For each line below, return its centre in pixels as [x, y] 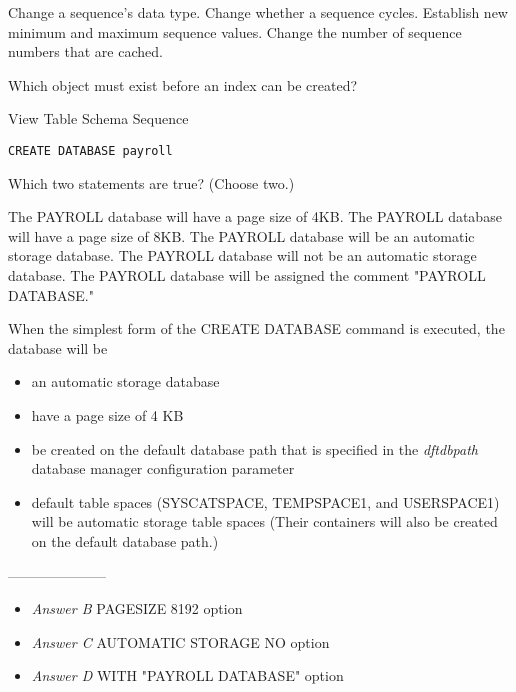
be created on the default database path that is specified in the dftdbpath [254, 448]
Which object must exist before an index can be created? [183, 84]
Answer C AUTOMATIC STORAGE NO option [180, 641]
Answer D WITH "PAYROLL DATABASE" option [187, 675]
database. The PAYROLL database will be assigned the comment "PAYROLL [247, 275]
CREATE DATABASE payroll [90, 150]
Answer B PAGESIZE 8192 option [137, 608]
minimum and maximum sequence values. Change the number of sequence [235, 31]
